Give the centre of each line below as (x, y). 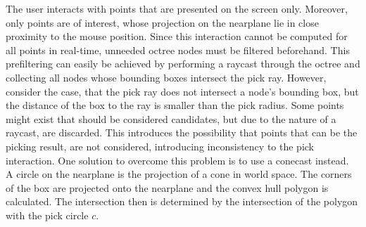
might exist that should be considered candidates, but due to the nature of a (171, 118)
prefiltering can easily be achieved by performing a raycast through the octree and (183, 64)
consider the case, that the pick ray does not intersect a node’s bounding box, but (182, 91)
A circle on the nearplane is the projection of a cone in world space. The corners (179, 174)
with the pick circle (47, 215)
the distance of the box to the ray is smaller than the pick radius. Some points (175, 105)
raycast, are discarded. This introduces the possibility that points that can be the (182, 132)
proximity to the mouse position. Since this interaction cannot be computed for (177, 36)
